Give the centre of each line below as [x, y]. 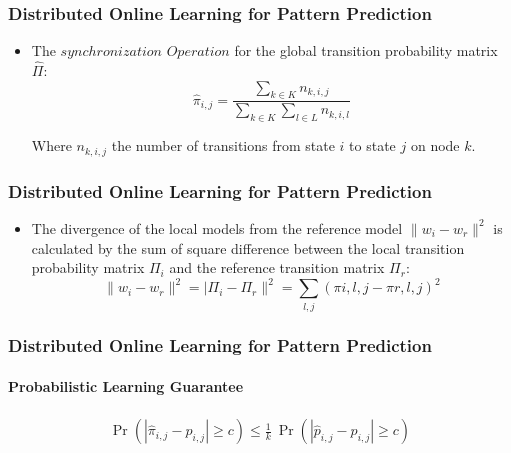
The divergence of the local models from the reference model [217, 227]
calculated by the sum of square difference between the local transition [248, 247]
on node [435, 145]
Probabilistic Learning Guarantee [126, 385]
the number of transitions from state [223, 145]
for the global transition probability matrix [366, 50]
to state [372, 145]
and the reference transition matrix [277, 267]
